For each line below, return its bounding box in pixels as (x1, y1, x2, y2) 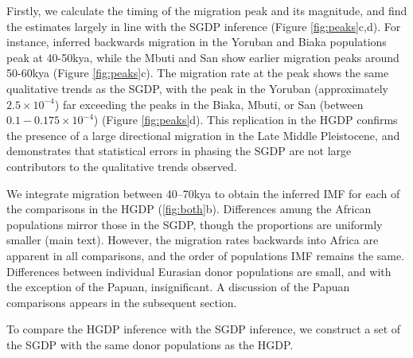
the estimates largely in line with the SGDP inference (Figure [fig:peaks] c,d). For (6, 18, 401, 34)
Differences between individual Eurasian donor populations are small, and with (6, 263, 392, 279)
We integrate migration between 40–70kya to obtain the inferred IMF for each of (6, 185, 400, 201)
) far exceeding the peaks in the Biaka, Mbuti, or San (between (54, 95, 364, 112)
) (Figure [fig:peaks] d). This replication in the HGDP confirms (93, 111, 398, 128)
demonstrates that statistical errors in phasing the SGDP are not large (6, 142, 352, 159)
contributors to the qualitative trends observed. (6, 158, 237, 174)
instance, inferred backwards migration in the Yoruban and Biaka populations (6, 33, 387, 50)
